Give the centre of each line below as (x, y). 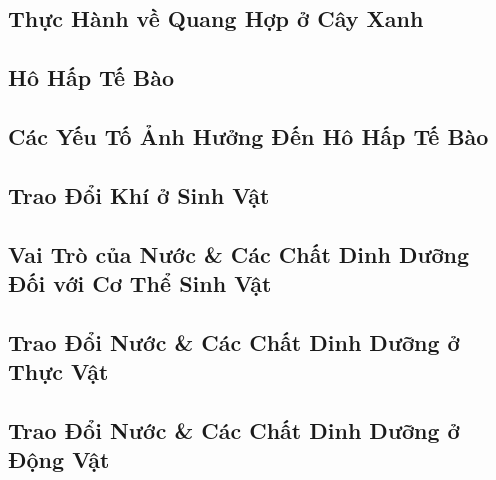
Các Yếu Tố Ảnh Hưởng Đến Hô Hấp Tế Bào (248, 135)
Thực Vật (58, 371)
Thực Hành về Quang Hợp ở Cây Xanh (216, 18)
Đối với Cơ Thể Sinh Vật (140, 282)
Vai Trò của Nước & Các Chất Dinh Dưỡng (239, 253)
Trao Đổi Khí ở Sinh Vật (139, 194)
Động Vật (59, 459)
